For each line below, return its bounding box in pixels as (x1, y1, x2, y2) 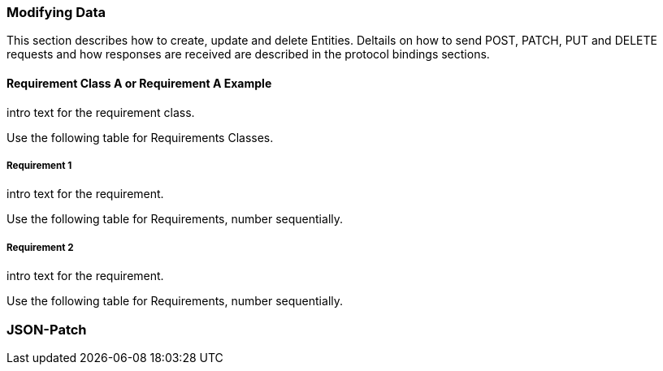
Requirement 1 (6, 159, 72, 171)
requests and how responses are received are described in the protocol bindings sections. (6, 47, 490, 62)
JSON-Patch (6, 321, 87, 338)
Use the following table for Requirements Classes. (6, 130, 274, 145)
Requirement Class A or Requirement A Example (6, 75, 272, 90)
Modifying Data (6, 4, 106, 20)
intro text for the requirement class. (6, 105, 195, 119)
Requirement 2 (6, 241, 74, 253)
